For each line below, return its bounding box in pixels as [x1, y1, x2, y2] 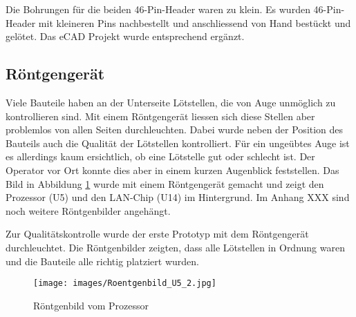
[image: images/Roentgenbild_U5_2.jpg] [33, 278, 216, 289]
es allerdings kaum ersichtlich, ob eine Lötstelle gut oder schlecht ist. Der [6, 149, 315, 164]
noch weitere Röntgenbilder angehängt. [6, 203, 171, 218]
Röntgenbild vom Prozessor [33, 298, 149, 312]
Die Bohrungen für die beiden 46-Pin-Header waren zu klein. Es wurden [6, 2, 310, 16]
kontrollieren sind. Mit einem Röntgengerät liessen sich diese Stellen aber [6, 108, 315, 123]
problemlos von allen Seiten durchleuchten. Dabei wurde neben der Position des [6, 122, 344, 137]
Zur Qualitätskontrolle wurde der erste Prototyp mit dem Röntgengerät [6, 227, 309, 241]
